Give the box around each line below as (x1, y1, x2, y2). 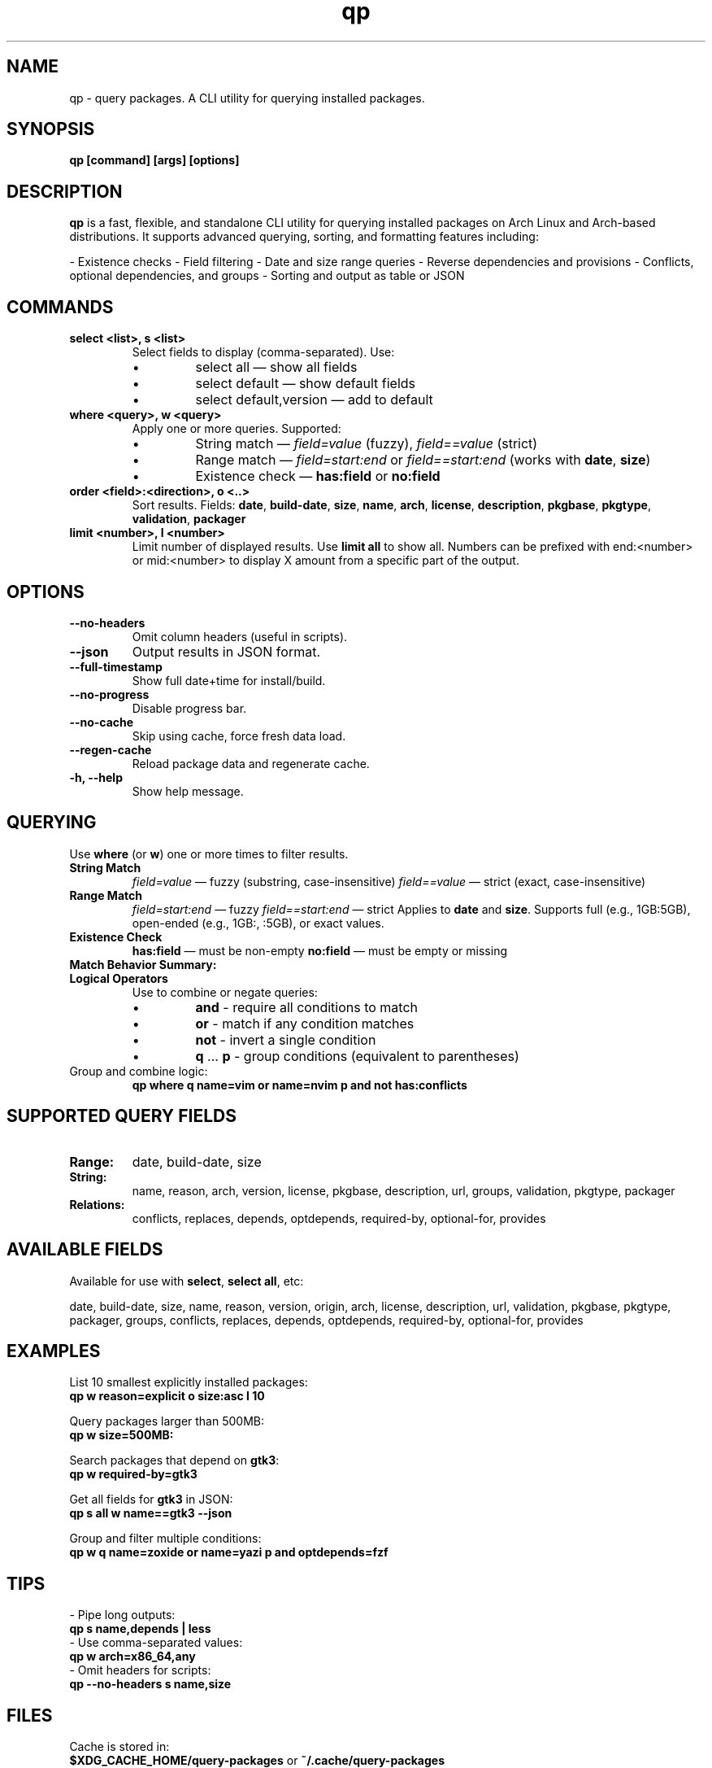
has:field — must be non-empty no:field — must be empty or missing (132, 943, 507, 958)
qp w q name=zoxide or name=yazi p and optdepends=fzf (69, 1545, 389, 1560)
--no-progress (69, 687, 150, 701)
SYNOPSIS (7, 119, 95, 140)
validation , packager (132, 512, 246, 526)
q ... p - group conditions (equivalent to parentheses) (195, 1047, 519, 1064)
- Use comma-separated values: (69, 1635, 243, 1650)
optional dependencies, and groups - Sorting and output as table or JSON (69, 268, 465, 283)
